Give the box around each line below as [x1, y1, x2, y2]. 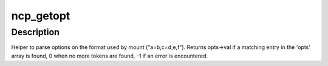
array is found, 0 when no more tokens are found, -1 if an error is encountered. [11, 52, 208, 59]
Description [11, 27, 60, 38]
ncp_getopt [11, 9, 70, 22]
